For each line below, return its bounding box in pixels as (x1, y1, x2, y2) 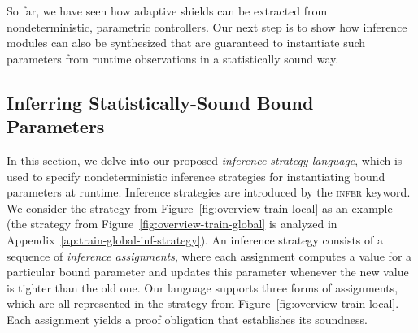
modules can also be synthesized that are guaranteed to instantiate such (7, 34, 366, 51)
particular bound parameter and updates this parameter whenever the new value (7, 263, 409, 280)
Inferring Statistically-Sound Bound (7, 89, 314, 115)
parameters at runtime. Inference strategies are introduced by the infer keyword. (7, 184, 411, 201)
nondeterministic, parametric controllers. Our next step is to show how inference (7, 18, 407, 35)
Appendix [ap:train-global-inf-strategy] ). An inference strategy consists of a (7, 231, 383, 248)
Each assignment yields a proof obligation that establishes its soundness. (7, 310, 368, 327)
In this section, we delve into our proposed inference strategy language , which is (7, 151, 403, 168)
